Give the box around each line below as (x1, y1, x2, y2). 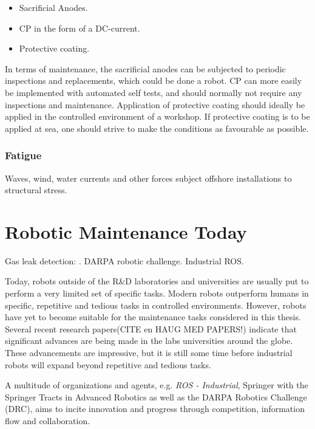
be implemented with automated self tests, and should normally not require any (5, 86, 302, 98)
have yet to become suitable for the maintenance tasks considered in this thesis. (5, 311, 301, 323)
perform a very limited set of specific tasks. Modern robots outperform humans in (5, 287, 309, 300)
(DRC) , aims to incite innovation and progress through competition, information (5, 402, 305, 415)
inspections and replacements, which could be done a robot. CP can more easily (5, 74, 302, 87)
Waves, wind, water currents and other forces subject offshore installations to (5, 171, 292, 184)
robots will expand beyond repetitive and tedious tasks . (5, 358, 211, 371)
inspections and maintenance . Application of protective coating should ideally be (5, 98, 305, 111)
